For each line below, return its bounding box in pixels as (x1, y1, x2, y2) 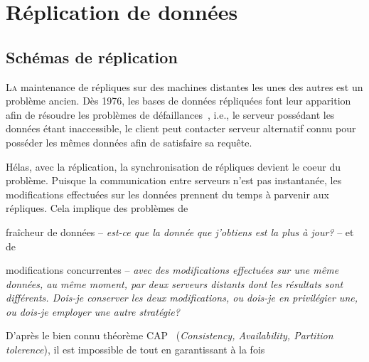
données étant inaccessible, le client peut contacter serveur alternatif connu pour (6, 121, 356, 136)
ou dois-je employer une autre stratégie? (6, 304, 180, 319)
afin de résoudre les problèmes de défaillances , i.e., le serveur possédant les (6, 107, 335, 122)
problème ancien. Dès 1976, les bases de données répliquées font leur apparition (6, 93, 351, 108)
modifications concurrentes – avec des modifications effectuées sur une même (6, 262, 339, 277)
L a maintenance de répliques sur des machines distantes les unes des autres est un (6, 79, 363, 94)
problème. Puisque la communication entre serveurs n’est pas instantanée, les (6, 173, 342, 188)
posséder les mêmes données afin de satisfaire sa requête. (6, 134, 252, 149)
